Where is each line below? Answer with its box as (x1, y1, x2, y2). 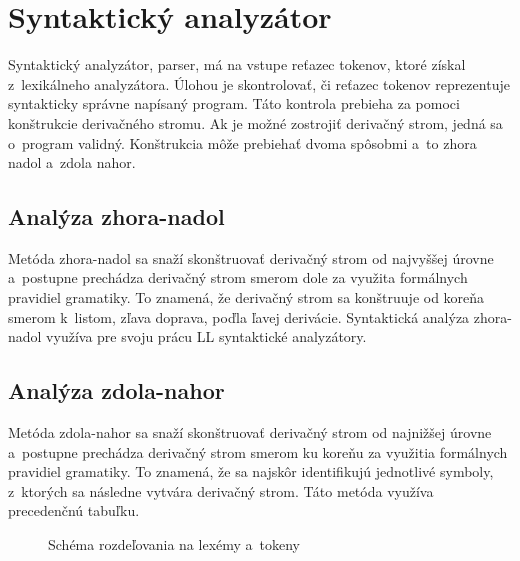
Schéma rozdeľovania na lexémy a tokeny (48, 534, 301, 555)
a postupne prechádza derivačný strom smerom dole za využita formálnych (8, 267, 468, 288)
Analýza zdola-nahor (8, 375, 225, 406)
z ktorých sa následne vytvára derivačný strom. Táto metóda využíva (8, 480, 434, 501)
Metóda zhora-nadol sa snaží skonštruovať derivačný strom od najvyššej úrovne (8, 247, 494, 268)
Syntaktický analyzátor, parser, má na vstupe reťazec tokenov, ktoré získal (8, 54, 466, 75)
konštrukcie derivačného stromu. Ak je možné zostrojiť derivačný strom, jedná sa (8, 112, 503, 133)
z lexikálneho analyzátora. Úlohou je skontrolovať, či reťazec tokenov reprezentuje (8, 73, 510, 94)
